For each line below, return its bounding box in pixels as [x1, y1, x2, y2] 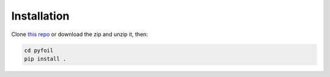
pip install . [24, 55, 67, 62]
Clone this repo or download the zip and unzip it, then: [11, 31, 148, 38]
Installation [11, 9, 70, 23]
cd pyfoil [24, 46, 54, 54]
